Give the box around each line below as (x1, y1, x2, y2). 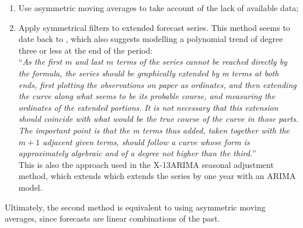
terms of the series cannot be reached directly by (116, 55, 287, 68)
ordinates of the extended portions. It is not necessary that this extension (18, 101, 278, 113)
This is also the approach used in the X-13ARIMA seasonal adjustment (18, 158, 274, 170)
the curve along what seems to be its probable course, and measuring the (18, 90, 276, 102)
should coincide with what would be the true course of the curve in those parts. (18, 113, 299, 125)
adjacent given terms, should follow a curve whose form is (43, 135, 250, 148)
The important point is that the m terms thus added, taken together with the (18, 124, 290, 136)
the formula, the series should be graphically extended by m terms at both (18, 66, 279, 79)
